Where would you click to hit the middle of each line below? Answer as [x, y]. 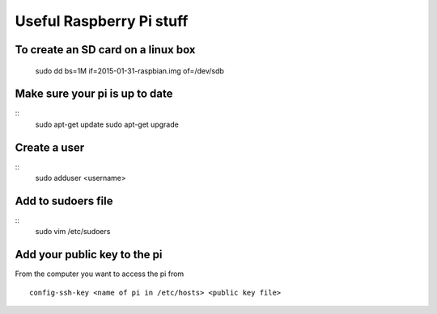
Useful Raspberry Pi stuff [102, 21]
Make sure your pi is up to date [94, 94]
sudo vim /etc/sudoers [73, 232]
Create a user [50, 147]
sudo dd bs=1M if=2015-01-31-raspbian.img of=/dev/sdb [129, 71]
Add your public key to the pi [89, 255]
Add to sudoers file [64, 201]
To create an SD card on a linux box [105, 50]
